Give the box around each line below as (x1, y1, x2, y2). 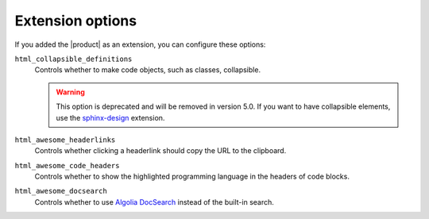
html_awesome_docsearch (14, 186, 107, 196)
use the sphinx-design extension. (56, 113, 165, 122)
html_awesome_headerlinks (14, 135, 116, 144)
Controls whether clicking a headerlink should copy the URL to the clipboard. (34, 146, 287, 156)
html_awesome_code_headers (14, 161, 120, 170)
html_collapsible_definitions (14, 54, 133, 63)
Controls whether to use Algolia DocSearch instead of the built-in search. (34, 197, 274, 206)
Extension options (14, 12, 137, 29)
